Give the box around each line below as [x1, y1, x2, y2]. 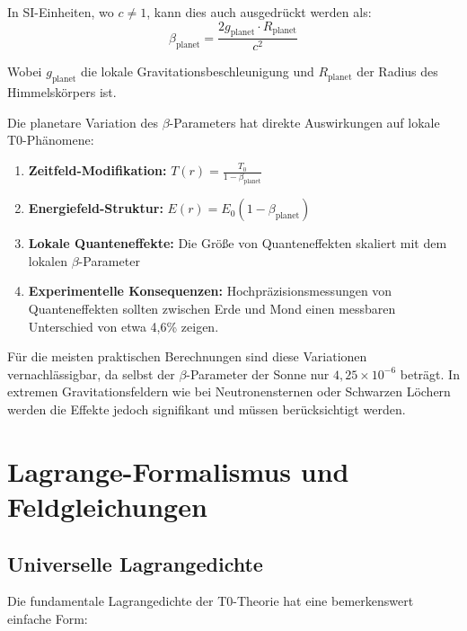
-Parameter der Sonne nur [186, 364, 330, 383]
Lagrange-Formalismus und [7, 452, 349, 489]
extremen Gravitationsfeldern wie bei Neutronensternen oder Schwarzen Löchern [7, 382, 451, 401]
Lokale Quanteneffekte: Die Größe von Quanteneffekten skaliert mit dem [28, 234, 447, 253]
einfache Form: [7, 609, 88, 627]
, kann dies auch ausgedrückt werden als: [146, 3, 372, 21]
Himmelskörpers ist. [7, 83, 117, 102]
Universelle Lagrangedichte [7, 549, 263, 577]
